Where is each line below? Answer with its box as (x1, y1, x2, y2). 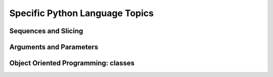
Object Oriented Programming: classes (9, 59, 135, 67)
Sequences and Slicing (9, 27, 83, 35)
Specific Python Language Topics (9, 8, 154, 19)
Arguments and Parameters (9, 43, 99, 51)
